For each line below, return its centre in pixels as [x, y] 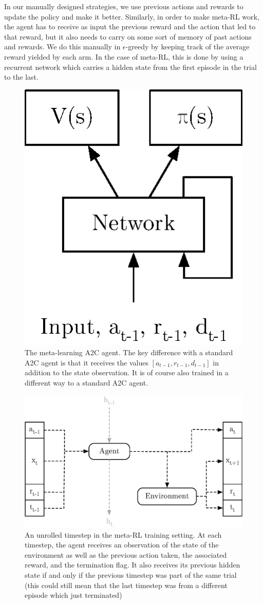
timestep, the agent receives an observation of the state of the [122, 545]
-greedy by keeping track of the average [187, 47]
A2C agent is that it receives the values [87, 362]
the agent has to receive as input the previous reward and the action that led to [130, 26]
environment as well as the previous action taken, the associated [126, 554]
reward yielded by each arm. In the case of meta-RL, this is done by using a [124, 56]
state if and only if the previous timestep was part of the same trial [131, 575]
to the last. [21, 77]
